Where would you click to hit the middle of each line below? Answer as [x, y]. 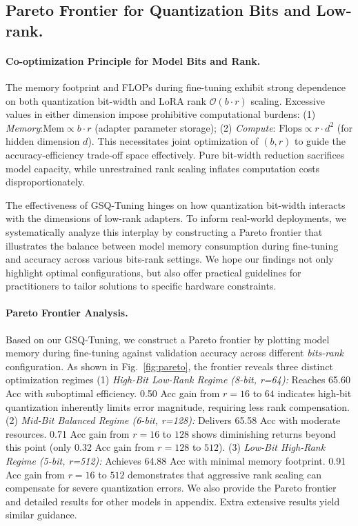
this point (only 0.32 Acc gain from [80, 447]
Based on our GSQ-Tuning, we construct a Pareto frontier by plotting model [168, 339]
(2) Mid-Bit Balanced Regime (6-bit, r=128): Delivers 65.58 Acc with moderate [173, 420]
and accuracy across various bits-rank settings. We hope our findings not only [170, 259]
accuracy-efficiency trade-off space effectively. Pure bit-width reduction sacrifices [175, 154]
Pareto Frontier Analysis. [67, 313]
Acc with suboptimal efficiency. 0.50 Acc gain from [113, 393]
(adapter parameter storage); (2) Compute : [185, 127]
